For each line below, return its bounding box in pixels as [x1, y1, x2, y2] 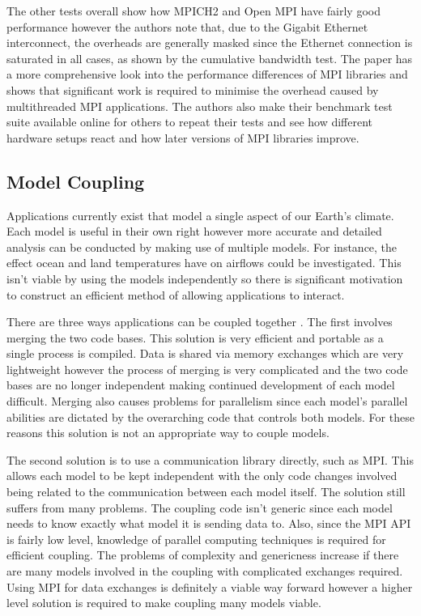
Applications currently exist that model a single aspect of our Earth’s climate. [6, 206, 394, 223]
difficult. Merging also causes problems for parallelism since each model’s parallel [6, 393, 408, 410]
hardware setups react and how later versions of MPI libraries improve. [6, 129, 359, 146]
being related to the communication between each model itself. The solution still [6, 483, 406, 500]
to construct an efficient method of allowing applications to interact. [6, 286, 345, 303]
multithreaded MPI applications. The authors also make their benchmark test [6, 97, 393, 114]
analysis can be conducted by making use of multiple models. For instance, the [6, 238, 398, 255]
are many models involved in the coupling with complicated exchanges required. [6, 563, 403, 580]
